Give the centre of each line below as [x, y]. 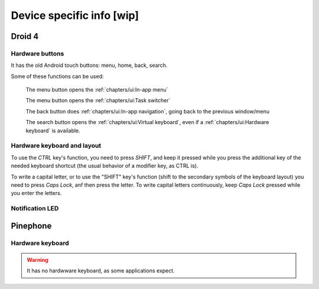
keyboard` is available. [53, 131]
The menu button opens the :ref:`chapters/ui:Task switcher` [98, 100]
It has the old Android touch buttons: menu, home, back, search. [89, 66]
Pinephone [31, 225]
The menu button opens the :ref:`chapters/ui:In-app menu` [97, 90]
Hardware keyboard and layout [56, 146]
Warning [38, 259]
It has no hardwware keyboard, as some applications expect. [101, 271]
